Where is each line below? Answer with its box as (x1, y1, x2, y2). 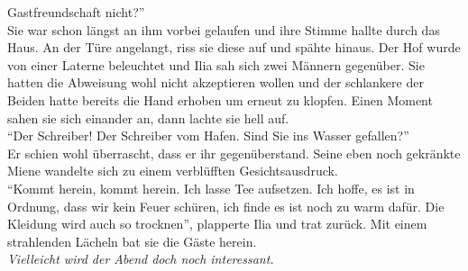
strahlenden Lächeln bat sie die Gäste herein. (7, 231, 257, 250)
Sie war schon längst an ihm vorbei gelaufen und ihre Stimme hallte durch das (7, 20, 440, 39)
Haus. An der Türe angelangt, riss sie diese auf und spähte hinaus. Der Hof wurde (7, 38, 461, 57)
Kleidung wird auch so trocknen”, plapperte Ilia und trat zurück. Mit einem (7, 214, 427, 233)
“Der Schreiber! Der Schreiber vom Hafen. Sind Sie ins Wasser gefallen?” (7, 126, 409, 145)
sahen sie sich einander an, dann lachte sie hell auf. (7, 108, 289, 127)
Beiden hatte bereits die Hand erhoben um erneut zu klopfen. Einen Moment (7, 90, 433, 109)
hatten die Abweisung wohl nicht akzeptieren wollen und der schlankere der (7, 73, 424, 92)
